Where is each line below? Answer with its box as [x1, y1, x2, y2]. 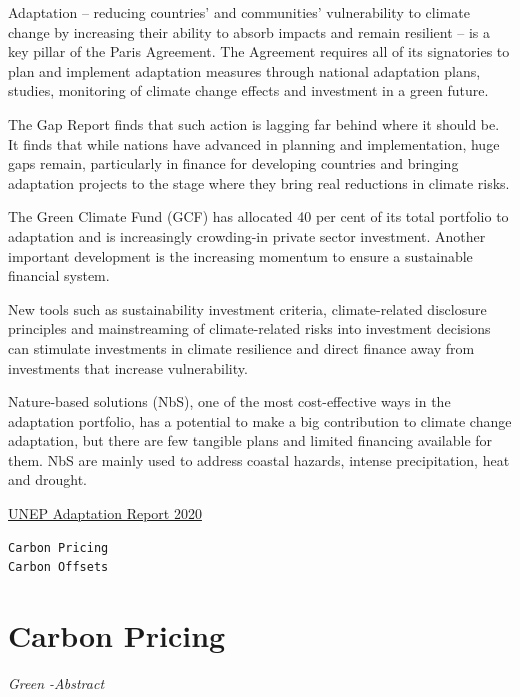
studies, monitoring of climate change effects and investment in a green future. [8, 80, 489, 101]
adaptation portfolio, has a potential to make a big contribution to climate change [8, 410, 512, 431]
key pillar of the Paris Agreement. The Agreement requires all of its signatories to [8, 41, 510, 62]
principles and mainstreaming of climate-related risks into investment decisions [8, 318, 491, 339]
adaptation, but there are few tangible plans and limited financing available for [8, 430, 493, 451]
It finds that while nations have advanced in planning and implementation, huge [8, 133, 500, 154]
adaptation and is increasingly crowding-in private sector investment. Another [8, 225, 486, 246]
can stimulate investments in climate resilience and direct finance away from [8, 337, 475, 358]
